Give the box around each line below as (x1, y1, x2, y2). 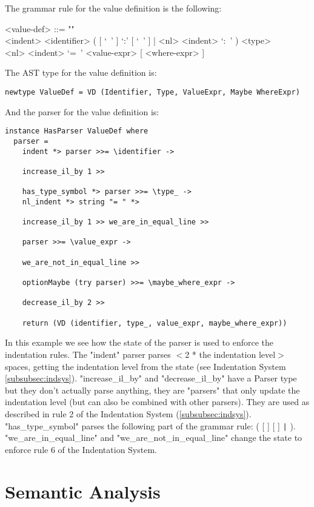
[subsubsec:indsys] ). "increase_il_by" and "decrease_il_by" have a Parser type (5, 372, 297, 384)
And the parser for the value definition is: (5, 105, 159, 118)
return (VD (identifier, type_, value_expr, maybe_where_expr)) (22, 318, 287, 327)
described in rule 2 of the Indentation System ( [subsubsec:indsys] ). (5, 407, 252, 420)
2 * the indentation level (185, 348, 276, 360)
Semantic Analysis (5, 478, 161, 503)
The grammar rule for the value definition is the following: (5, 2, 222, 14)
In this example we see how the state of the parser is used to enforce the (5, 336, 274, 349)
